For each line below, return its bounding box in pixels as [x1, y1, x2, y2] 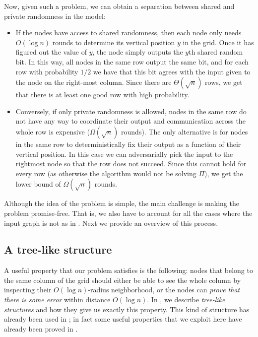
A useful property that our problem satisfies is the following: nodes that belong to [4, 265, 253, 275]
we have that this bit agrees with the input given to [93, 66, 251, 76]
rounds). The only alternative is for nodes [121, 126, 248, 136]
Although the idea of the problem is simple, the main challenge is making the [4, 198, 239, 208]
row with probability [15, 66, 78, 76]
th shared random [189, 47, 243, 57]
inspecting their [4, 284, 52, 295]
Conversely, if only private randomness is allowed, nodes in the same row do [15, 106, 247, 116]
